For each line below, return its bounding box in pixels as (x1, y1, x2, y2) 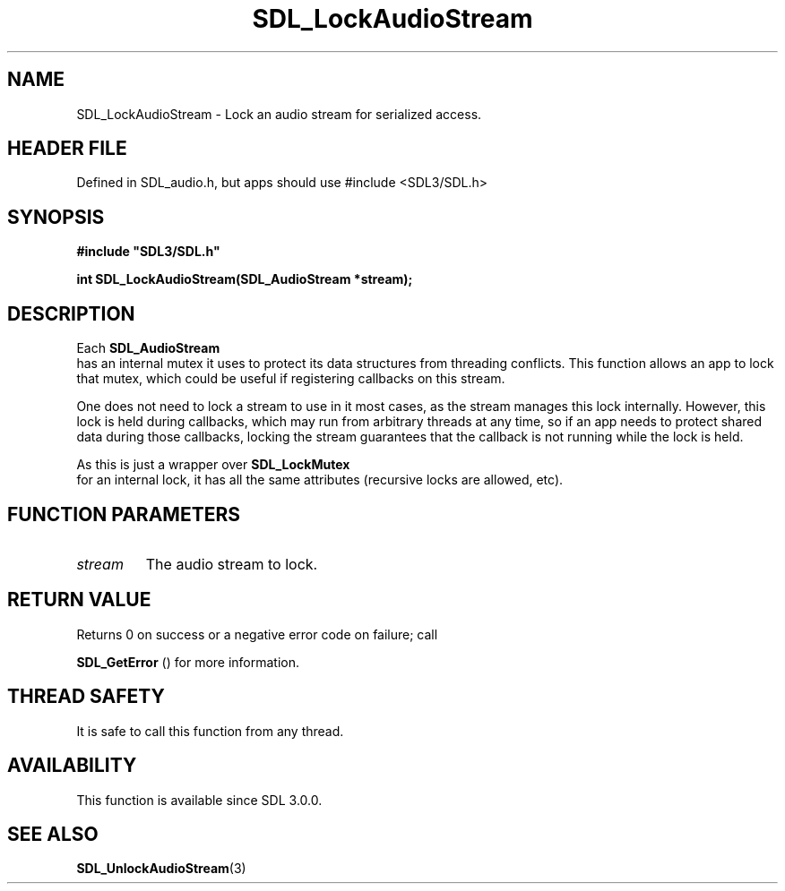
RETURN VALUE (7, 588, 151, 612)
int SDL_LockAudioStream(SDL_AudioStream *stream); (76, 271, 413, 287)
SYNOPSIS (7, 205, 105, 228)
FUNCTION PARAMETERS (7, 502, 240, 526)
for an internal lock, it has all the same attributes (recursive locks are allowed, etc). (76, 472, 564, 488)
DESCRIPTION (7, 302, 135, 325)
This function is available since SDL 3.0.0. (76, 792, 323, 808)
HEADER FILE (7, 137, 127, 160)
